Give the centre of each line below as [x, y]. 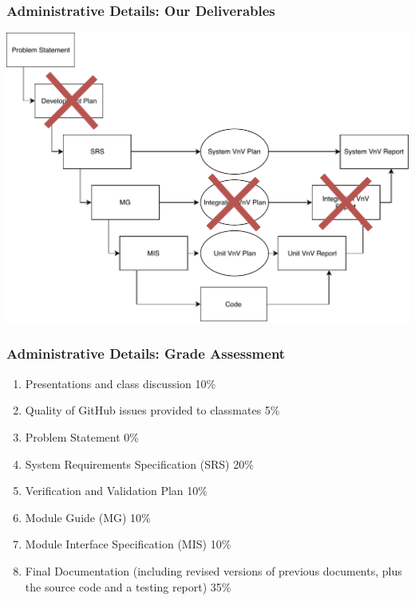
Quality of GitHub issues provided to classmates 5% [152, 410]
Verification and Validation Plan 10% [116, 491]
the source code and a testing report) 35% [128, 586]
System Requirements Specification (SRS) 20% [139, 464]
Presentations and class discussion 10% [121, 383]
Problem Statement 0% [82, 436]
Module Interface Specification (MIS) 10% [128, 544]
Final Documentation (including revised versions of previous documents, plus [213, 570]
